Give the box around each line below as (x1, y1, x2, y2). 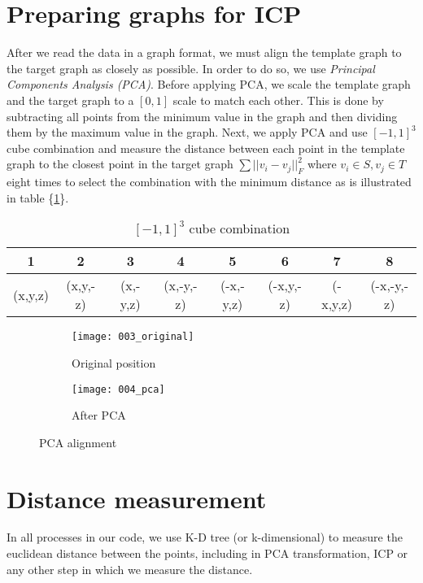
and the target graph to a (7, 91, 134, 108)
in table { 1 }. (7, 189, 69, 206)
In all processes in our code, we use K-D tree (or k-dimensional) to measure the (7, 529, 403, 546)
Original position (72, 354, 156, 371)
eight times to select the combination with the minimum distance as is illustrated (7, 173, 412, 190)
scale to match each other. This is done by (172, 91, 384, 108)
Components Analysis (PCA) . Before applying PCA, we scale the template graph (7, 76, 411, 93)
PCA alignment (39, 433, 117, 450)
